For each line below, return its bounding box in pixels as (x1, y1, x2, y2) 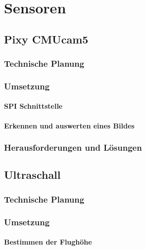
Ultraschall (4, 167, 61, 182)
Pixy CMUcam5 (4, 31, 89, 46)
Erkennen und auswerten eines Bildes (4, 120, 135, 130)
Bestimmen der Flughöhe (4, 237, 92, 247)
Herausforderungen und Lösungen (4, 141, 142, 154)
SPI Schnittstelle (4, 101, 63, 111)
